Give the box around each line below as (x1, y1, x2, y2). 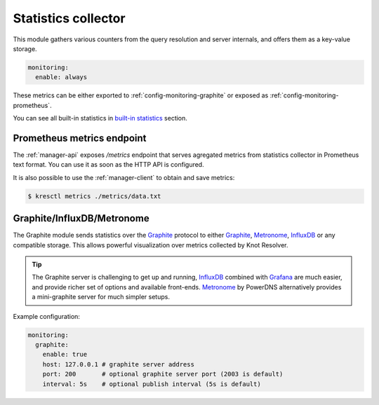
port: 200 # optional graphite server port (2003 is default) (42, 370, 284, 378)
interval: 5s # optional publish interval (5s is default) (42, 380, 261, 388)
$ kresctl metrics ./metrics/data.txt (27, 192, 161, 200)
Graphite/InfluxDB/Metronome (13, 212, 150, 224)
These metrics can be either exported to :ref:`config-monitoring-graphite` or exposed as (13, 91, 269, 99)
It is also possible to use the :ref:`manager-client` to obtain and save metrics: (13, 173, 235, 181)
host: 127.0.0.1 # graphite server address (42, 360, 194, 368)
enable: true (42, 350, 88, 359)
